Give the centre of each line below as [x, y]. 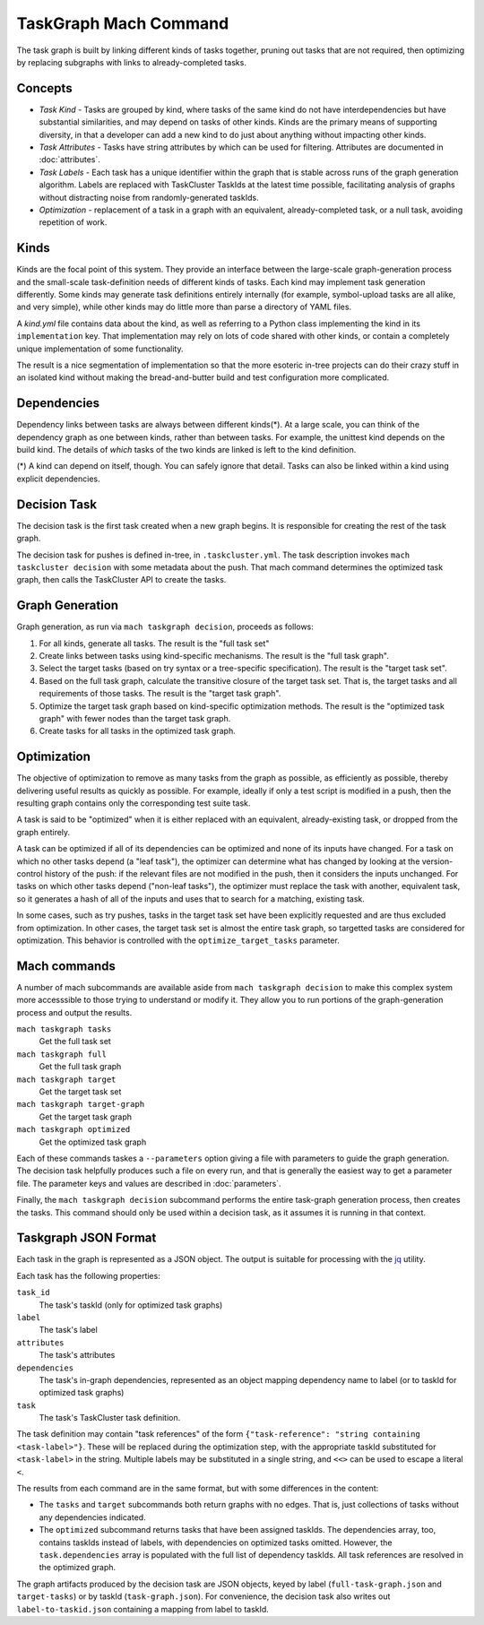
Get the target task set [80, 1091]
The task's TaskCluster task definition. [110, 1418]
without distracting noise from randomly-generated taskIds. [149, 197]
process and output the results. [74, 1012]
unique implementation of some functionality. [100, 349]
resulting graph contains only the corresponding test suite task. [134, 803]
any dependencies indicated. [93, 1517]
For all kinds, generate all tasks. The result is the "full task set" [154, 643]
